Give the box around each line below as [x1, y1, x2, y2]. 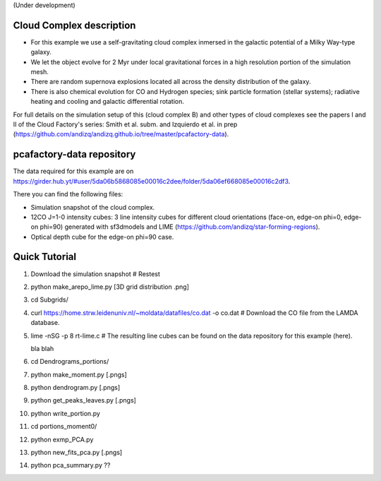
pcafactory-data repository [13, 148, 136, 160]
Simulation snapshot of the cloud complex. [30, 203, 155, 211]
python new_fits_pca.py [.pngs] [30, 449, 123, 457]
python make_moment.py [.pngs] [30, 370, 127, 379]
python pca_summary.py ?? [30, 461, 111, 470]
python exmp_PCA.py [30, 435, 94, 444]
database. [30, 319, 60, 327]
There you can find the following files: [13, 190, 123, 198]
